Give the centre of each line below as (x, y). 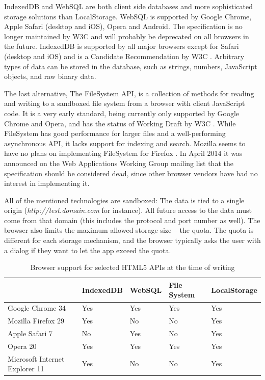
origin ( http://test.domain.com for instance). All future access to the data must (128, 210)
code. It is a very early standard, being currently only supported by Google (122, 113)
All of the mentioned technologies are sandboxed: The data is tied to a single (124, 200)
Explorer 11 (26, 369)
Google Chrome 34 (37, 308)
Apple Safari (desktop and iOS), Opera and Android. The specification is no (123, 26)
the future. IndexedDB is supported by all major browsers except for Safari (122, 46)
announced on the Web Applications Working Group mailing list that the (119, 163)
